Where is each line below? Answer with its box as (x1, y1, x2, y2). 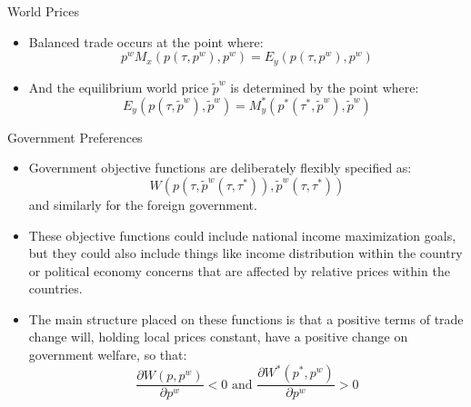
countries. (28, 279, 83, 298)
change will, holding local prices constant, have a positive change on (28, 327, 408, 346)
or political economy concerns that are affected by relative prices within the (28, 261, 450, 280)
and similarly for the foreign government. (28, 194, 257, 213)
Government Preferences (7, 127, 143, 146)
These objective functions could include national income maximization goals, (28, 225, 456, 244)
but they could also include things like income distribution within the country (28, 243, 463, 263)
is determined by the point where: (230, 77, 419, 96)
